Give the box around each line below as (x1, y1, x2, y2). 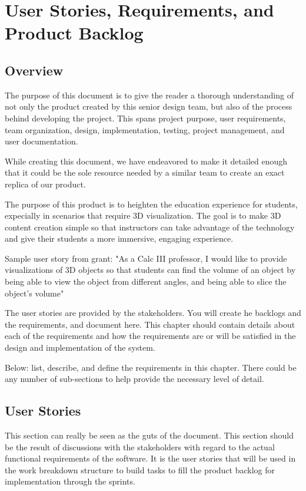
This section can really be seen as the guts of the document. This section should (5, 429, 294, 441)
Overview (5, 61, 64, 79)
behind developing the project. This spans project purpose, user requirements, (5, 111, 286, 124)
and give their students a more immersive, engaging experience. (5, 232, 234, 245)
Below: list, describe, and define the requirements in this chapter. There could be (5, 361, 297, 373)
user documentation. (5, 135, 78, 147)
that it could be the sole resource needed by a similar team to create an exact (5, 166, 285, 179)
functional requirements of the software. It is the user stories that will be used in (5, 452, 296, 464)
